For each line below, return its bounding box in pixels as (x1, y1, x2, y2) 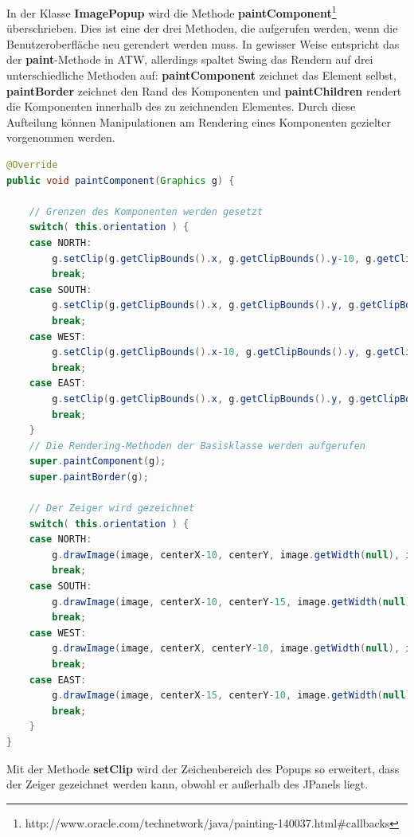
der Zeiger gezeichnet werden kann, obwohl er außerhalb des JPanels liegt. (6, 776, 369, 792)
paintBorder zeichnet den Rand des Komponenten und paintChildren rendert (6, 82, 402, 99)
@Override (6, 159, 58, 170)
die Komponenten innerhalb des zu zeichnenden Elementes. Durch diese (6, 98, 356, 115)
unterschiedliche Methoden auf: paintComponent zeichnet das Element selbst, (6, 67, 396, 84)
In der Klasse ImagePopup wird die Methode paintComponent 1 (6, 2, 337, 21)
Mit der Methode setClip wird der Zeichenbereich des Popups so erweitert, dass (6, 760, 400, 776)
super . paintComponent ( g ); (29, 456, 166, 467)
